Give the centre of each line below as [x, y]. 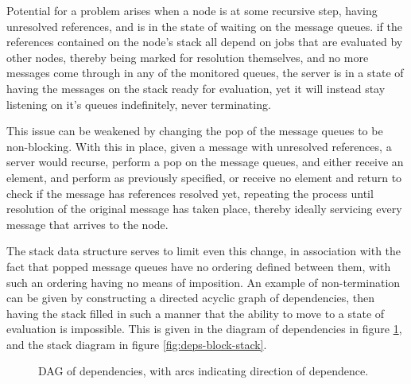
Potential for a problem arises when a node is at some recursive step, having [192, 10]
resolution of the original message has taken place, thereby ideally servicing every [204, 209]
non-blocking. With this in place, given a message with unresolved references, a [199, 146]
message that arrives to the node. [87, 224]
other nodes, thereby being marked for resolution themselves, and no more [188, 57]
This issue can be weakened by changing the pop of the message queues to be [195, 131]
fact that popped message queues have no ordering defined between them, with [199, 266]
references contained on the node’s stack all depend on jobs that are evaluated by [205, 42]
